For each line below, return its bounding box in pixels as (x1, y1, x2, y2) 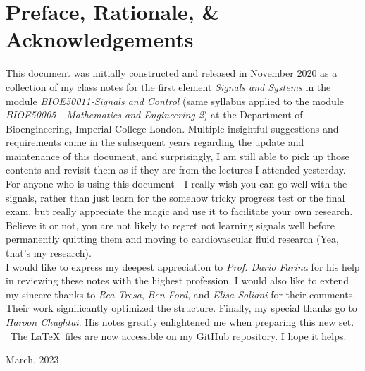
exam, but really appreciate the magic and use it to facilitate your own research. (6, 204, 353, 219)
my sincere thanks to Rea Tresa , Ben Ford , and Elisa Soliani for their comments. (6, 286, 356, 301)
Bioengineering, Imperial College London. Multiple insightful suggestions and (6, 121, 339, 135)
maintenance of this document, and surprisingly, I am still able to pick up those (6, 148, 349, 163)
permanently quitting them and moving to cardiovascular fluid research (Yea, (6, 231, 339, 246)
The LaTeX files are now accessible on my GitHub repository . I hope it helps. (10, 328, 347, 343)
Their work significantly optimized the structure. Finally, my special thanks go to (6, 300, 357, 315)
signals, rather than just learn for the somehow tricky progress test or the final (6, 190, 345, 205)
